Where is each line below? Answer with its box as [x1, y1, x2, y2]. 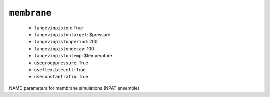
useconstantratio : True [34, 74, 88, 80]
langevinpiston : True [34, 25, 83, 31]
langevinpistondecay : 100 [34, 45, 94, 52]
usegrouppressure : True [34, 60, 88, 66]
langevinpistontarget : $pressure [34, 31, 111, 37]
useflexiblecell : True [34, 66, 86, 72]
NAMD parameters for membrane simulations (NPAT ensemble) [9, 85, 140, 91]
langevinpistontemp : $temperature [34, 53, 112, 59]
